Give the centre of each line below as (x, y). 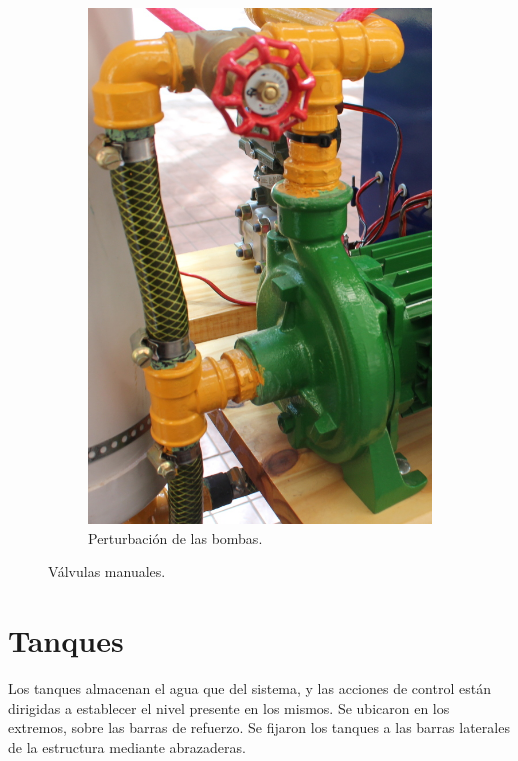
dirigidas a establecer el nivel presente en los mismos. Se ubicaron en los (229, 707)
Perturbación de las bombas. (175, 537)
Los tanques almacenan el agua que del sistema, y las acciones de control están (249, 687)
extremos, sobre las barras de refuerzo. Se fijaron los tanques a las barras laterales (259, 727)
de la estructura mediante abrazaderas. (127, 746)
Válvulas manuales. (107, 571)
